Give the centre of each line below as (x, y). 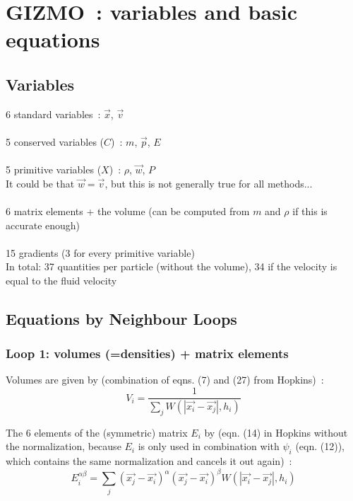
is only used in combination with (209, 446)
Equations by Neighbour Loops (121, 318)
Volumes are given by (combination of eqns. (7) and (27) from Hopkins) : (165, 380)
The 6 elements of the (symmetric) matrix (97, 432)
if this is (310, 211)
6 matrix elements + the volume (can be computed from (128, 211)
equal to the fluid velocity (61, 280)
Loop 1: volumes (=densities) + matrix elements (147, 353)
